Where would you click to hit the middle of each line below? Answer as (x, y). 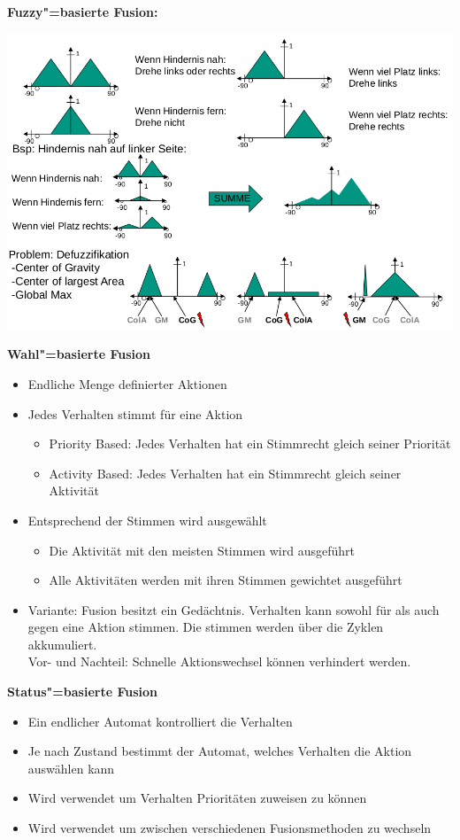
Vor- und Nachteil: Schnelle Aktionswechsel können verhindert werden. (219, 661)
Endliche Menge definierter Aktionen (127, 383)
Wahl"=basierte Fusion (79, 354)
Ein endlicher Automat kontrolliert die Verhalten (160, 721)
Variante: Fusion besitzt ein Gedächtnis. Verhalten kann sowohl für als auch (234, 609)
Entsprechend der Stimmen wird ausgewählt (147, 520)
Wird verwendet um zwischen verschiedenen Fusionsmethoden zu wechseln (230, 828)
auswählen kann (71, 768)
